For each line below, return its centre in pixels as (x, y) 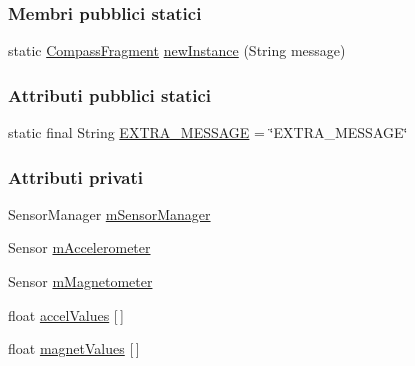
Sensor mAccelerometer (79, 247)
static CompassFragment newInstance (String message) (177, 50)
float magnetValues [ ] (74, 348)
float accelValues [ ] (66, 314)
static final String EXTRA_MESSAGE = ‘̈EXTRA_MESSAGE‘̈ (208, 132)
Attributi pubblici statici (110, 94)
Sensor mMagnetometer (80, 281)
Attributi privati (75, 176)
